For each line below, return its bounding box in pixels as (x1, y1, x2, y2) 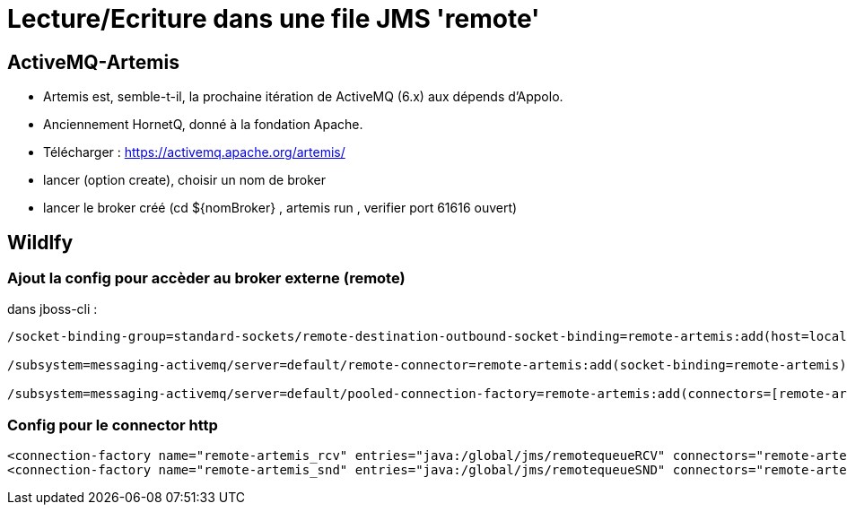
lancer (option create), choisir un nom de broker (43, 172, 326, 188)
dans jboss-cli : (7, 301, 98, 317)
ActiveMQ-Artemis (7, 50, 179, 74)
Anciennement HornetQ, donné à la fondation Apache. (43, 117, 363, 133)
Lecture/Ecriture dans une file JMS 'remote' (7, 4, 540, 34)
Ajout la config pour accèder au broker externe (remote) (7, 269, 406, 288)
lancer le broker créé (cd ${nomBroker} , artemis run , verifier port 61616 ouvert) (43, 200, 518, 216)
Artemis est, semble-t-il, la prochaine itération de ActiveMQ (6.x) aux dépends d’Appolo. (43, 89, 563, 105)
